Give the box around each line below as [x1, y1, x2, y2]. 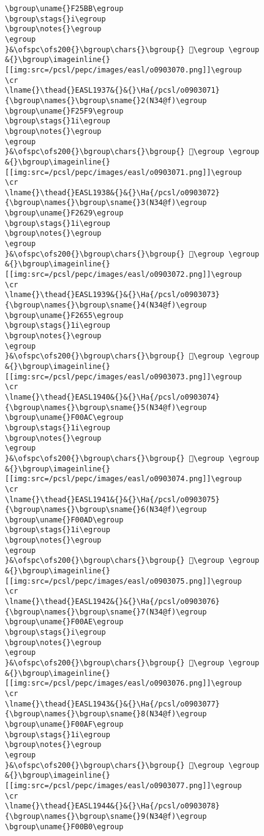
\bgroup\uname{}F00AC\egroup [5, 413, 124, 422]
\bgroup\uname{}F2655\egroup [5, 311, 124, 320]
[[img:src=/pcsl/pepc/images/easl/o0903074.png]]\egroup [5, 474, 242, 484]
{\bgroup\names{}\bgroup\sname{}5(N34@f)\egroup [5, 403, 207, 412]
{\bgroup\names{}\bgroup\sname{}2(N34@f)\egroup [5, 96, 207, 105]
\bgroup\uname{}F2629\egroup [5, 209, 124, 218]
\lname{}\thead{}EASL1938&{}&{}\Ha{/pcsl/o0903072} [5, 188, 220, 197]
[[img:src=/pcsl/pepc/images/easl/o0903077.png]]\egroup [5, 781, 242, 790]
